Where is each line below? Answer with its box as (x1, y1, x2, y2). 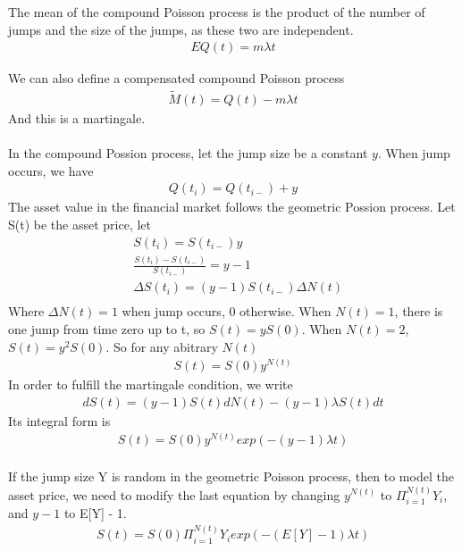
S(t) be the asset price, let (8, 215, 152, 234)
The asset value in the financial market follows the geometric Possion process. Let (8, 197, 456, 216)
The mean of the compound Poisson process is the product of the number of (8, 3, 425, 21)
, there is (394, 302, 443, 321)
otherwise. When (239, 302, 332, 321)
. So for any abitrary (105, 337, 218, 355)
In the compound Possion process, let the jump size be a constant (8, 144, 368, 163)
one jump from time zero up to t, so (8, 320, 206, 338)
